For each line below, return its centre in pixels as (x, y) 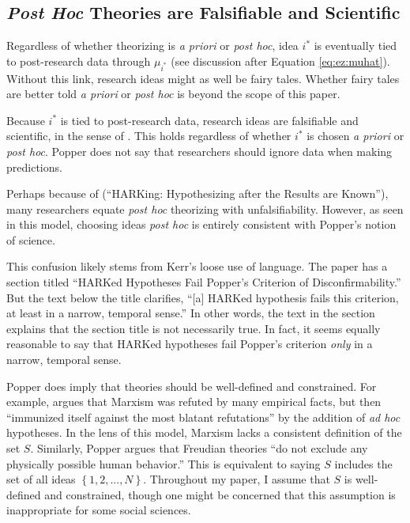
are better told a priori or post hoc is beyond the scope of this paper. (173, 94)
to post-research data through (79, 61)
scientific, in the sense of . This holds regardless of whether (149, 136)
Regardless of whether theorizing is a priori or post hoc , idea (152, 45)
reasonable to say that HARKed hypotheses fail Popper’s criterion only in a (190, 344)
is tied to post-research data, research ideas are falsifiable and (209, 120)
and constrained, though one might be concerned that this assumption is (220, 494)
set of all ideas (41, 479)
